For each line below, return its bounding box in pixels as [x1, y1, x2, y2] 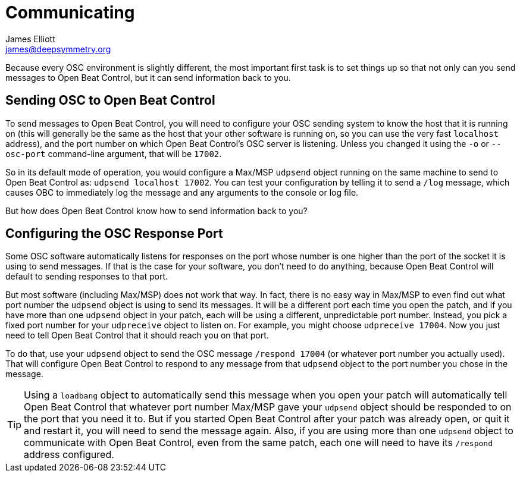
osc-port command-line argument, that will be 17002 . [5, 148, 222, 159]
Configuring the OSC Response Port [5, 226, 223, 241]
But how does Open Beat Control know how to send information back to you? [5, 205, 308, 216]
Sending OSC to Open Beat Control [5, 93, 215, 108]
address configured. [24, 448, 114, 461]
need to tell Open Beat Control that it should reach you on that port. [5, 330, 269, 341]
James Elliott [5, 33, 55, 44]
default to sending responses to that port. [5, 271, 168, 282]
